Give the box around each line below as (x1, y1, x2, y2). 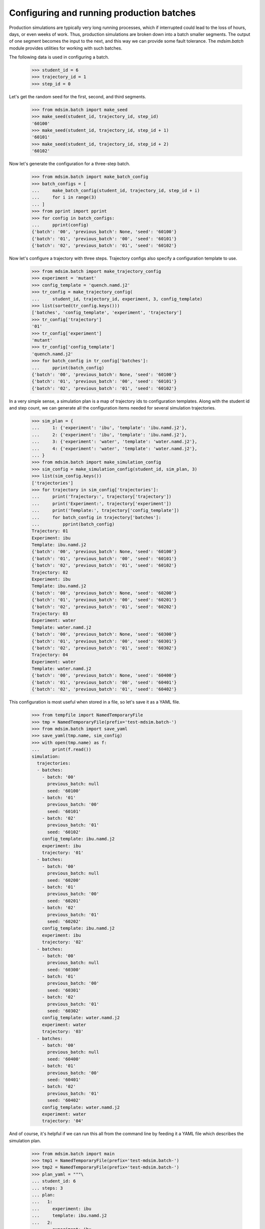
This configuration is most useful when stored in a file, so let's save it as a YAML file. (9, 699, 181, 705)
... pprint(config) (31, 222, 89, 228)
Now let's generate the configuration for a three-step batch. (9, 161, 131, 167)
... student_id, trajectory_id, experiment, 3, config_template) (31, 296, 203, 302)
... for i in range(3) (31, 195, 97, 200)
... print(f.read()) (31, 747, 92, 752)
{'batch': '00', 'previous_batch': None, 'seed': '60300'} (31, 632, 177, 637)
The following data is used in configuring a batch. (9, 54, 109, 60)
